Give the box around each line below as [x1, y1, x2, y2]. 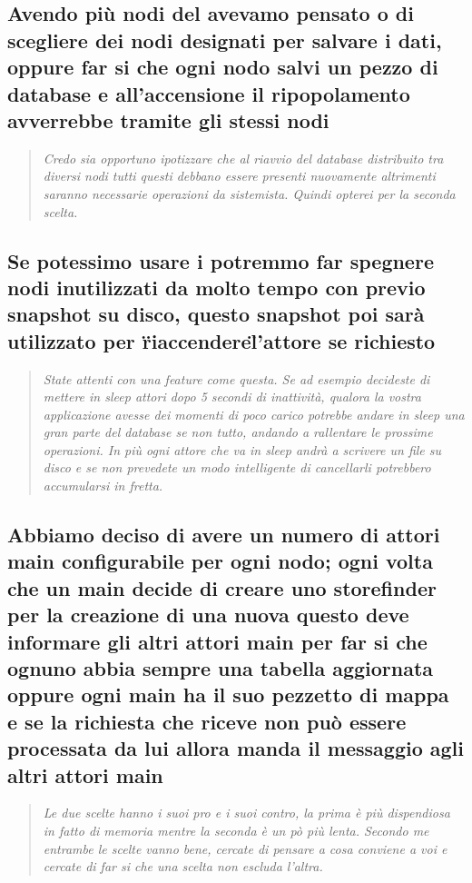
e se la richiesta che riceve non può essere [7, 707, 407, 735]
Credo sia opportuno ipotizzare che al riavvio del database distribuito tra [43, 148, 444, 167]
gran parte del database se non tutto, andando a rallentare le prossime [43, 422, 433, 441]
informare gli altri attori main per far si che [7, 627, 428, 655]
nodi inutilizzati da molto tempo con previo [7, 273, 426, 301]
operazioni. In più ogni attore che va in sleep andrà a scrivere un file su [43, 440, 442, 459]
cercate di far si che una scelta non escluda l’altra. [43, 857, 323, 876]
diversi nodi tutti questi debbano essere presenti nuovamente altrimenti [43, 166, 436, 185]
